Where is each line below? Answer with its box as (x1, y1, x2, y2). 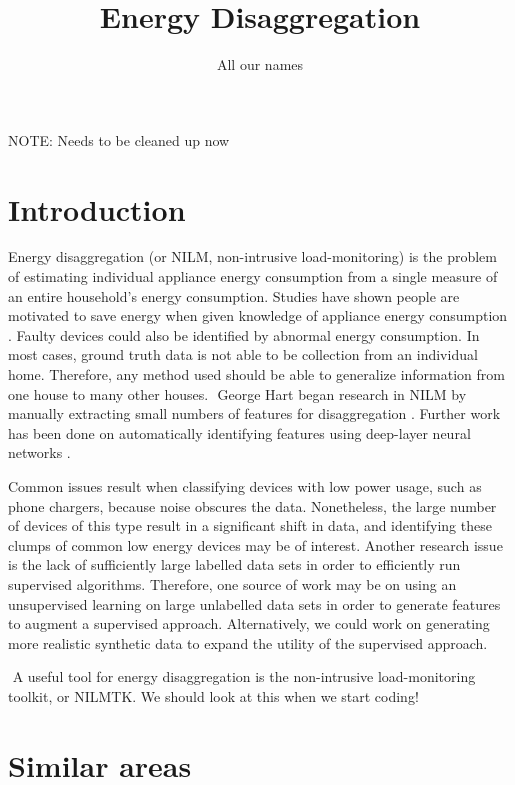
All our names (216, 54, 304, 75)
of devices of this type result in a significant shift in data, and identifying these (8, 515, 492, 536)
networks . (8, 442, 71, 463)
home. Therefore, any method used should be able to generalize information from (8, 364, 505, 384)
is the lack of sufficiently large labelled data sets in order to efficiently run (8, 554, 461, 575)
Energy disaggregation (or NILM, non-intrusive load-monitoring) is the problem (8, 246, 497, 267)
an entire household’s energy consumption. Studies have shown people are (8, 285, 460, 306)
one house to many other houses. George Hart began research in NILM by (8, 383, 467, 404)
